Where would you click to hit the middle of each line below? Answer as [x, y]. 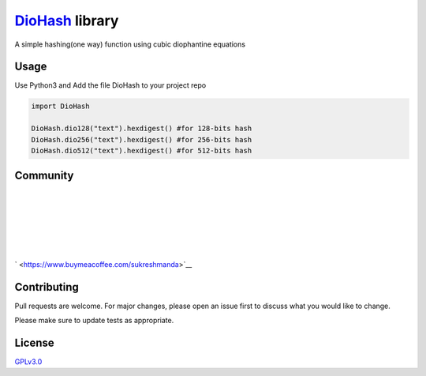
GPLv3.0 [28, 362]
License [34, 342]
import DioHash [60, 106]
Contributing [47, 287]
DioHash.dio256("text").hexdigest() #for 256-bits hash [142, 139]
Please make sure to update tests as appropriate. [94, 321]
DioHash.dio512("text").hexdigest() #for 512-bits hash [142, 150]
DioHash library [67, 21]
